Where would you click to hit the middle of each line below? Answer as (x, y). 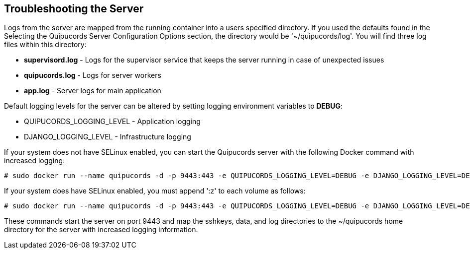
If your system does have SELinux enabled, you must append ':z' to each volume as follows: (155, 191)
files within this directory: (45, 45)
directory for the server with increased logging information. (101, 230)
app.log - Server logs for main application (93, 91)
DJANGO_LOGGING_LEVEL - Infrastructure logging (108, 137)
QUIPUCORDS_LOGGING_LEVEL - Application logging (112, 122)
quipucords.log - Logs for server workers (93, 75)
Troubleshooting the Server (74, 9)
